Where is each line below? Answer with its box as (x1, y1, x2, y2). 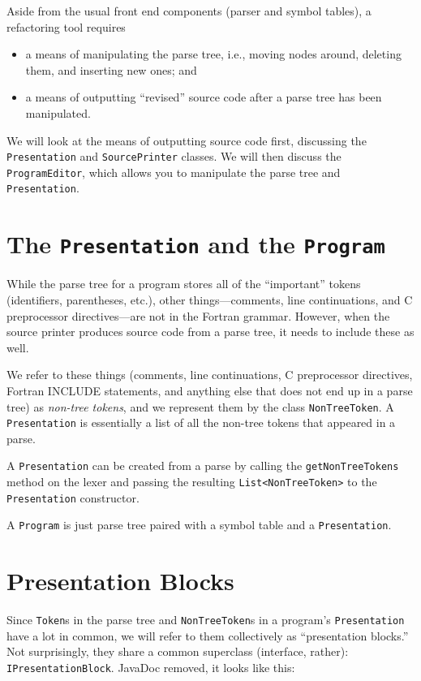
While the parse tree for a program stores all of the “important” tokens (6, 275, 361, 292)
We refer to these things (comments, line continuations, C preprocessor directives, (6, 366, 413, 383)
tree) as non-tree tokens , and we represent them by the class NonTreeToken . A (6, 398, 394, 415)
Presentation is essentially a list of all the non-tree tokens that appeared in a (6, 414, 396, 431)
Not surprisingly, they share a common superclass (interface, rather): (6, 643, 349, 660)
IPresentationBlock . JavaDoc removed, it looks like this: (6, 659, 295, 676)
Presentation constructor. (6, 489, 140, 506)
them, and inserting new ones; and (25, 61, 197, 78)
